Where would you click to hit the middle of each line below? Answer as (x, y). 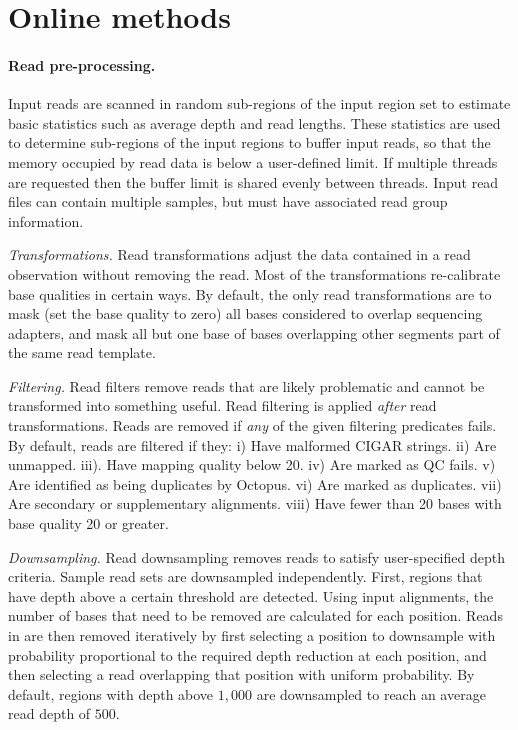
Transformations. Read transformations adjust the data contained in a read (239, 254)
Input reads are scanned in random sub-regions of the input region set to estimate (259, 103)
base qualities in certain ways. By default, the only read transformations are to (250, 293)
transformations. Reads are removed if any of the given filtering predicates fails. (252, 425)
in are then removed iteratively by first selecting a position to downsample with (252, 635)
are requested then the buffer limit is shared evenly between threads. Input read (253, 181)
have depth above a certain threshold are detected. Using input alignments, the (251, 595)
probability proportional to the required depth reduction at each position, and (247, 654)
